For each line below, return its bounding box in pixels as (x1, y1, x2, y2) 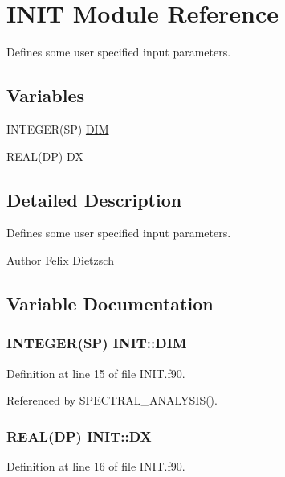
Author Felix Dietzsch (6, 251, 114, 268)
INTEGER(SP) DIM (6, 120, 109, 137)
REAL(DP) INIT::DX (6, 426, 152, 446)
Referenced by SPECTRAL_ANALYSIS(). (6, 392, 218, 409)
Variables (6, 83, 85, 108)
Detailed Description (6, 187, 182, 212)
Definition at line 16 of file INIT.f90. (6, 457, 185, 474)
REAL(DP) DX (6, 147, 83, 164)
